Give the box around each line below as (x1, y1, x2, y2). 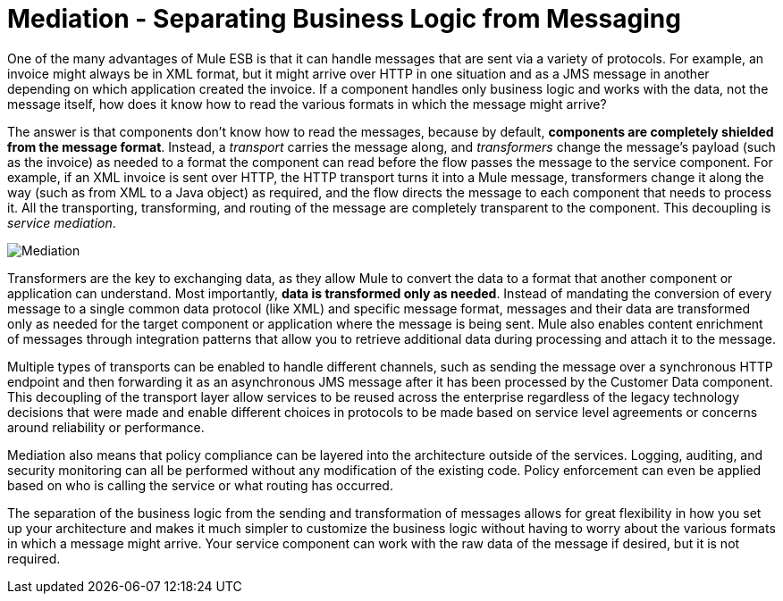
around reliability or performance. (7, 419, 205, 435)
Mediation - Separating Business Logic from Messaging (7, 4, 681, 34)
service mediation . (7, 214, 116, 230)
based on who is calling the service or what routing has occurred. (7, 477, 393, 493)
